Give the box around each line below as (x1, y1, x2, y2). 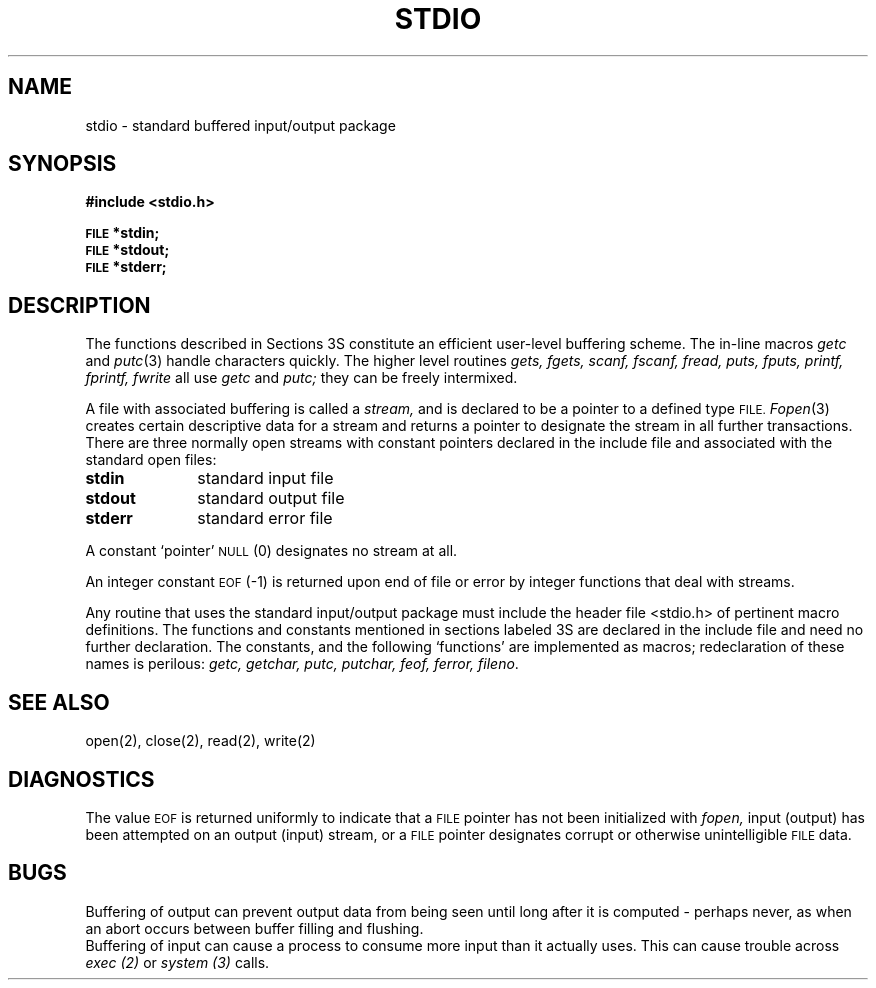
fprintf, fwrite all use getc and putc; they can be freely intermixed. (85, 369, 518, 387)
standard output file (197, 488, 345, 509)
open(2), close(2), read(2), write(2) (85, 732, 316, 750)
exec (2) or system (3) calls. (85, 953, 270, 971)
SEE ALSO (8, 689, 110, 715)
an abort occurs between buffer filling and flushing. (85, 919, 424, 937)
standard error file (197, 508, 333, 529)
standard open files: (85, 451, 217, 469)
